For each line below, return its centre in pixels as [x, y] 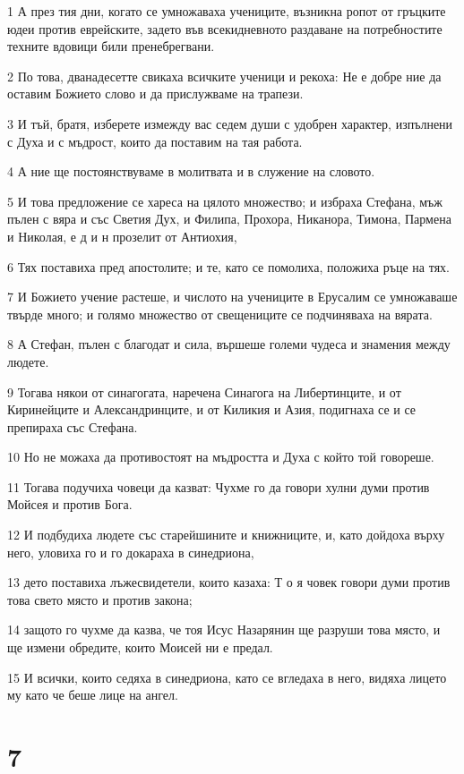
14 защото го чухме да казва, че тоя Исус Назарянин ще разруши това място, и [224, 629]
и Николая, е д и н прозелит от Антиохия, [122, 236]
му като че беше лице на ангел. [93, 695]
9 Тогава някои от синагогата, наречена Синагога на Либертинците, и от [204, 391]
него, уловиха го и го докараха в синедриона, [131, 552]
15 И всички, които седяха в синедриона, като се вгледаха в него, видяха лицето [227, 677]
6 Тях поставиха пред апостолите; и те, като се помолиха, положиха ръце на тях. [228, 266]
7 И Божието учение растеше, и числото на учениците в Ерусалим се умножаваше [232, 297]
